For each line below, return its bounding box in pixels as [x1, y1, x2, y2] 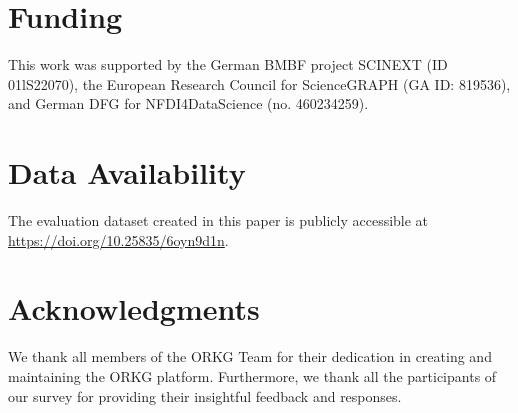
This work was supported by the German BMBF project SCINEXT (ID [8, 54, 448, 75]
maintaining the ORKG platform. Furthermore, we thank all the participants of [8, 365, 497, 386]
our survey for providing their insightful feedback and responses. [8, 385, 402, 406]
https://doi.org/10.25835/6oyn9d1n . [8, 229, 229, 250]
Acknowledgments [8, 288, 260, 329]
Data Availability [8, 152, 246, 193]
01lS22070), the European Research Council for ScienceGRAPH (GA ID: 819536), [8, 73, 511, 94]
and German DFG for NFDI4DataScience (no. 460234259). [8, 93, 369, 114]
